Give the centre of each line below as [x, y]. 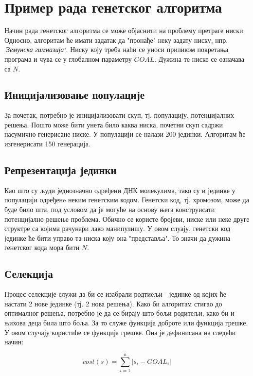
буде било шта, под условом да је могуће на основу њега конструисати [110, 209]
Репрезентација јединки [61, 170]
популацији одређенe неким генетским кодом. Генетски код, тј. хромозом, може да [127, 200]
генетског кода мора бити [42, 247]
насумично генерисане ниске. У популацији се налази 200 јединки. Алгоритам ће [125, 134]
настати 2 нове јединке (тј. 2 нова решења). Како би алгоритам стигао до [113, 303]
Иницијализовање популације [74, 95]
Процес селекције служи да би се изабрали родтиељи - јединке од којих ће [115, 294]
